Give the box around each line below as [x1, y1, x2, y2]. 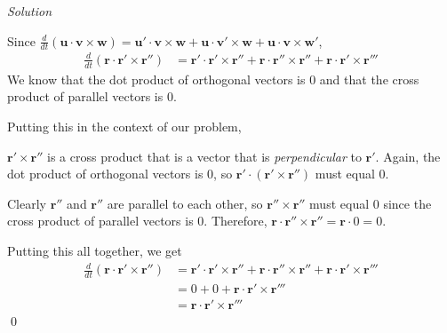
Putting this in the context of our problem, [7, 116, 242, 135]
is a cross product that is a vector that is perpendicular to [47, 147, 362, 165]
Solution [7, 2, 52, 20]
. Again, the [375, 147, 441, 165]
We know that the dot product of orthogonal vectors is [7, 69, 306, 88]
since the [383, 194, 432, 212]
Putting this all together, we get [7, 241, 182, 259]
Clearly [7, 194, 46, 212]
